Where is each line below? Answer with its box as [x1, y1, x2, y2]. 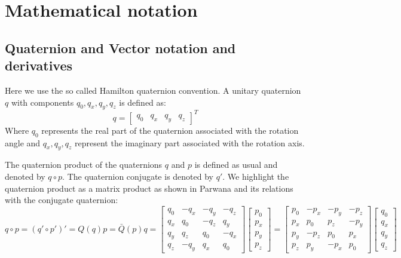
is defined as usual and [194, 158, 278, 171]
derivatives [5, 56, 73, 75]
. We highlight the [222, 170, 289, 183]
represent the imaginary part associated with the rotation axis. [75, 136, 305, 149]
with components [11, 96, 74, 108]
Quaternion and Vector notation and [5, 38, 236, 57]
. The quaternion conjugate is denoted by [62, 170, 213, 183]
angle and [5, 136, 41, 149]
